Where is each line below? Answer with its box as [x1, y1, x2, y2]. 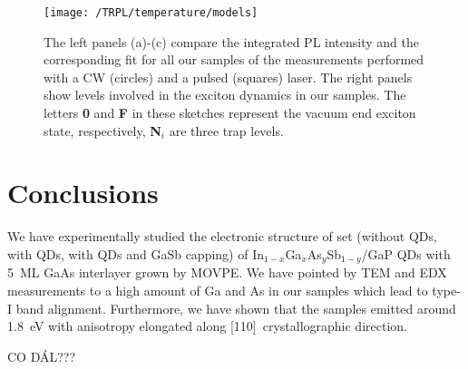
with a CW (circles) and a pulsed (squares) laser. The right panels [44, 67, 413, 86]
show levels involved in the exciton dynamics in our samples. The [44, 85, 406, 104]
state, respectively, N [44, 121, 161, 140]
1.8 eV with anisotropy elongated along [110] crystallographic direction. [7, 316, 407, 335]
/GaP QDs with [361, 244, 451, 263]
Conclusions [7, 174, 159, 211]
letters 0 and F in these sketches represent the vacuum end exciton [44, 103, 416, 122]
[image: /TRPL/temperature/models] [44, 6, 258, 19]
